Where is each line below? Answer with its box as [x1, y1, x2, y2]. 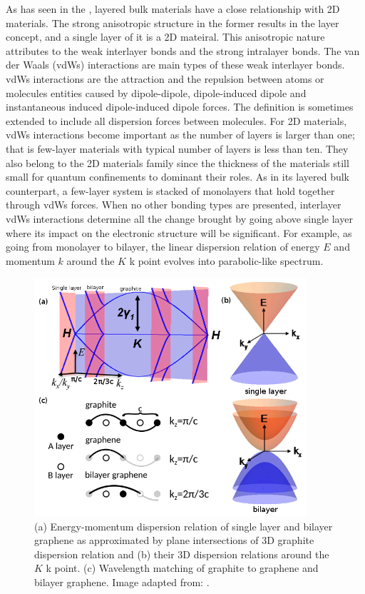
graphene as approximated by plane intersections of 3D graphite [34, 533, 314, 548]
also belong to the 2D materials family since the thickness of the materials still [6, 155, 349, 170]
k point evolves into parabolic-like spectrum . [129, 253, 324, 268]
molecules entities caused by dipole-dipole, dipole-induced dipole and [6, 85, 307, 100]
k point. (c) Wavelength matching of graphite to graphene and [46, 560, 319, 575]
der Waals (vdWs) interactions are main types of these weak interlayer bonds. [6, 57, 345, 72]
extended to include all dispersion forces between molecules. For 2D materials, [6, 113, 347, 128]
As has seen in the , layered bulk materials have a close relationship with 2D [6, 1, 340, 16]
